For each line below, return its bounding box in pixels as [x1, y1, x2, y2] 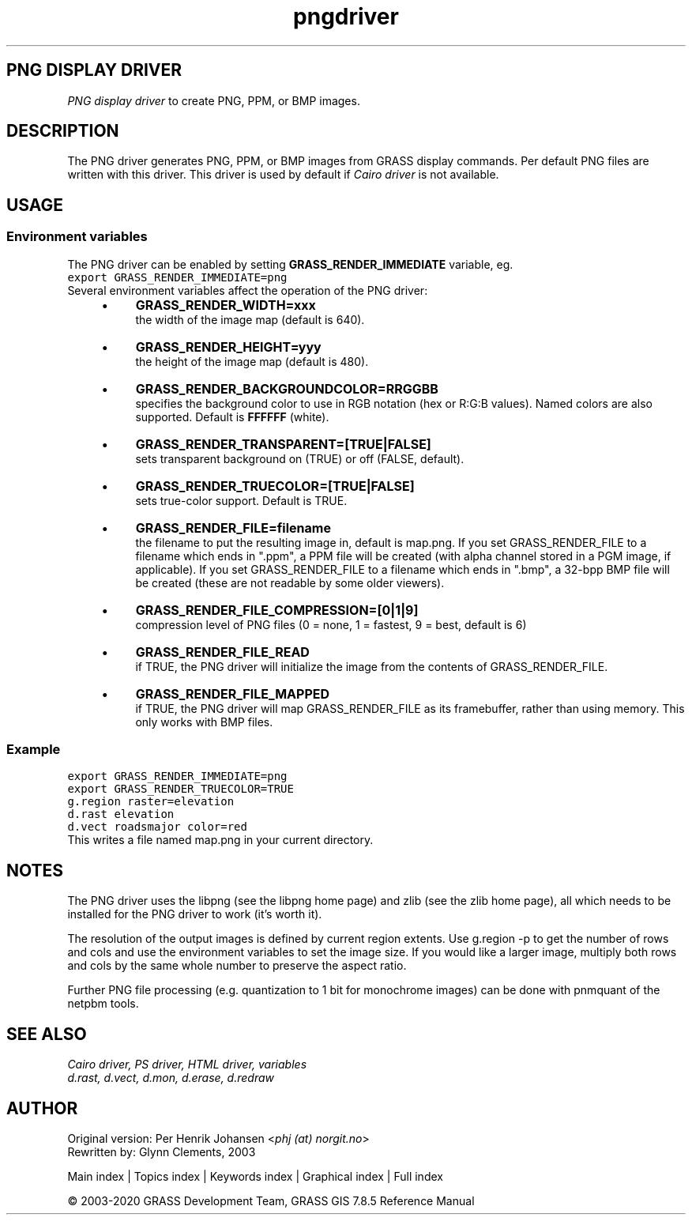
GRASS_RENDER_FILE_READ [135, 643, 310, 660]
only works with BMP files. [135, 714, 273, 729]
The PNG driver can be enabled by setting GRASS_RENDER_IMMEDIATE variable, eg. [67, 257, 513, 271]
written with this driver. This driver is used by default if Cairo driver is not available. [67, 168, 499, 182]
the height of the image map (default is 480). [135, 354, 369, 368]
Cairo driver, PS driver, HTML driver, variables [67, 1057, 307, 1072]
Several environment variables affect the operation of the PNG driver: [67, 283, 428, 297]
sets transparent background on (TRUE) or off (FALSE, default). [135, 451, 464, 465]
